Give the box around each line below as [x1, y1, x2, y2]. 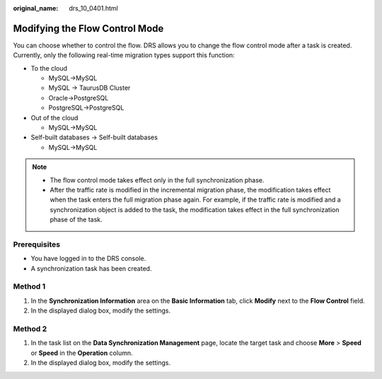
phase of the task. [50, 216, 103, 224]
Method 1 [13, 281, 46, 291]
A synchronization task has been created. [30, 264, 152, 272]
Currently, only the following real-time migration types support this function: [13, 51, 235, 59]
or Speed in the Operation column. [30, 349, 133, 357]
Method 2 [13, 324, 47, 334]
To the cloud [30, 64, 67, 72]
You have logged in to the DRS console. [30, 255, 146, 263]
